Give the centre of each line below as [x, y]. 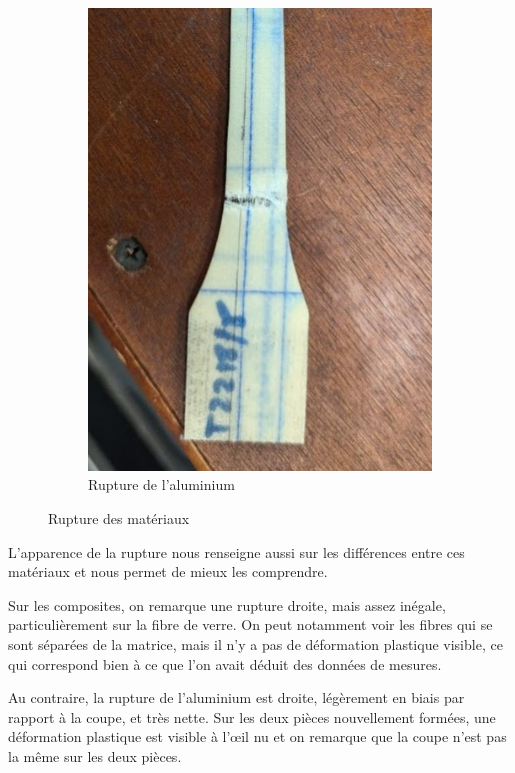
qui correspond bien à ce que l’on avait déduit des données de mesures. [225, 663]
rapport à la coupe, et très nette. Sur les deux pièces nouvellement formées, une [252, 716]
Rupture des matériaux [119, 518]
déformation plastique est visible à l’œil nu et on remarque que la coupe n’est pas [257, 736]
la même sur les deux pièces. [95, 756]
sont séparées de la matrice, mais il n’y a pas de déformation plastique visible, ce [255, 644]
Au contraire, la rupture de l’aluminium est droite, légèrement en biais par [236, 697]
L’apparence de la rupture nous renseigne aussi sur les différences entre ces [236, 551]
